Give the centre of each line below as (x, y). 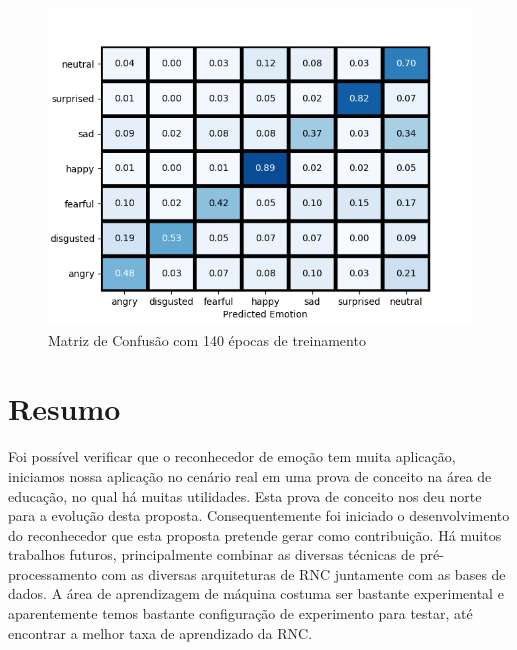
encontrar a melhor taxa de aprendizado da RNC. (160, 632)
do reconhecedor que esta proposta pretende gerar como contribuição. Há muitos (255, 534)
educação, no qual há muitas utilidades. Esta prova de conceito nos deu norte (245, 495)
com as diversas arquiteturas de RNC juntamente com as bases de (303, 573)
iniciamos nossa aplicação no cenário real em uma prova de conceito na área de (250, 475)
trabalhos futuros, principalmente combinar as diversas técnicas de (212, 554)
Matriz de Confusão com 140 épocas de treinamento (207, 339)
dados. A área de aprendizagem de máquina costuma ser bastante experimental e (256, 593)
